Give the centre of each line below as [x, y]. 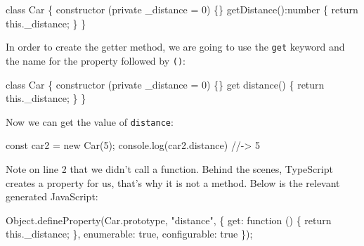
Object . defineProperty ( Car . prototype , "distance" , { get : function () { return [169, 220]
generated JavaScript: [52, 196]
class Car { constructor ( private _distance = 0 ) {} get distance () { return [165, 84]
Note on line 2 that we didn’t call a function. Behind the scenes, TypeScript [169, 168]
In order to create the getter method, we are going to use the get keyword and [175, 47]
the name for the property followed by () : [96, 60]
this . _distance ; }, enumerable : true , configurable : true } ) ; [129, 234]
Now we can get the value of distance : [90, 121]
